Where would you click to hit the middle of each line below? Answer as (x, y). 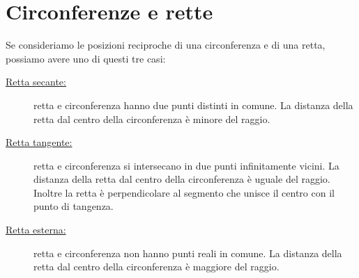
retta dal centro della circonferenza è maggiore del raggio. (156, 267)
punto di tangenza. (74, 206)
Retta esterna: (36, 230)
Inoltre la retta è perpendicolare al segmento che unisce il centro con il (184, 192)
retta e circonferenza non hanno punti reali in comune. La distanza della (188, 253)
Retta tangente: (39, 142)
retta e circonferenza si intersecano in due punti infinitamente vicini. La (186, 165)
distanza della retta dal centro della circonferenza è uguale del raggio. (182, 179)
